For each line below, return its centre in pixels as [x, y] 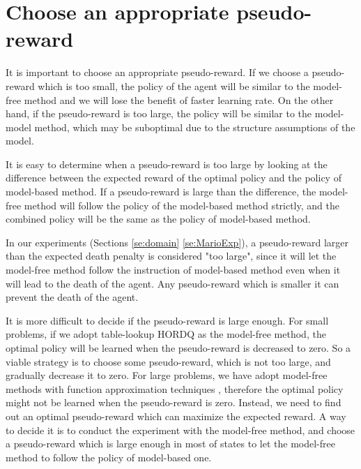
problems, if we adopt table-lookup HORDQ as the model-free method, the [166, 334]
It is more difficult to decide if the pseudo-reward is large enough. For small [167, 320]
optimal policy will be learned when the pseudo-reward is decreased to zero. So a [178, 348]
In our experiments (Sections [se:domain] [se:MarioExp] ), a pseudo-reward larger [177, 242]
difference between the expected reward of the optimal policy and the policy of [174, 178]
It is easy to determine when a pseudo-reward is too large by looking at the [167, 164]
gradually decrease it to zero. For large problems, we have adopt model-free [167, 375]
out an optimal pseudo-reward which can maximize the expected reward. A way [176, 416]
